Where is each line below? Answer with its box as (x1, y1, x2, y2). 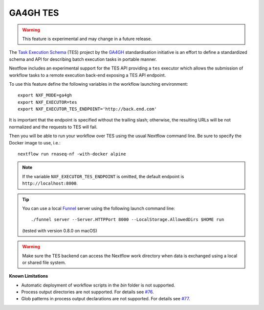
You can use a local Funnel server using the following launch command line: (22, 205, 176, 211)
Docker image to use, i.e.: (9, 140, 61, 145)
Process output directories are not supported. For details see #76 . (21, 289, 154, 295)
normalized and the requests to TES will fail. (9, 124, 98, 130)
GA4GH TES (9, 7, 59, 18)
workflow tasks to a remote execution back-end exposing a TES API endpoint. (9, 72, 166, 78)
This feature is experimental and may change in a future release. (22, 36, 152, 42)
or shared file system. (22, 260, 66, 265)
